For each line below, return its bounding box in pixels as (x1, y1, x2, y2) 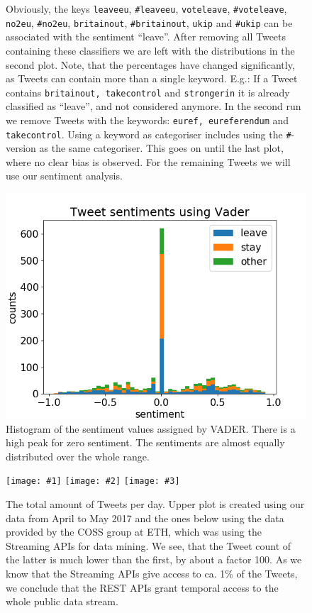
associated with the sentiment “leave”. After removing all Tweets (6, 29, 286, 44)
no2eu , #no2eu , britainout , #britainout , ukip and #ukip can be (6, 15, 293, 30)
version (6, 140, 36, 155)
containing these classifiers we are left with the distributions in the (6, 43, 295, 57)
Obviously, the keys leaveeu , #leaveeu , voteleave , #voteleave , (6, 1, 287, 16)
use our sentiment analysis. (6, 168, 123, 183)
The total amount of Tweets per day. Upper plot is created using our (6, 497, 305, 512)
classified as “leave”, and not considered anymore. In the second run (6, 99, 301, 114)
